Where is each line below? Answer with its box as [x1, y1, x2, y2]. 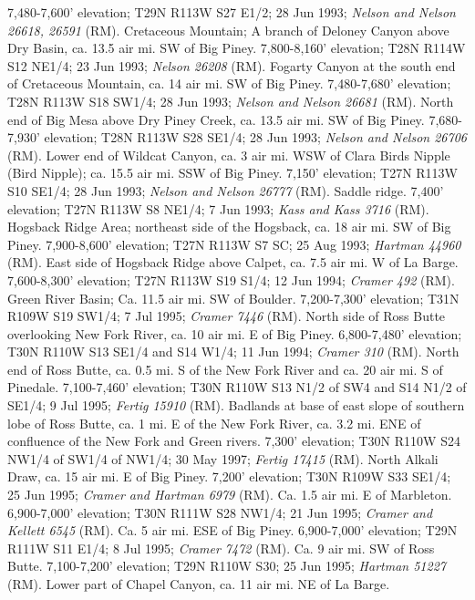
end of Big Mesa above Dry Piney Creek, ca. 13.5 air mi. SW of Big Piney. [7, 109, 425, 129]
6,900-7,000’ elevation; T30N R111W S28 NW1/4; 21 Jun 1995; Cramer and [7, 502, 433, 522]
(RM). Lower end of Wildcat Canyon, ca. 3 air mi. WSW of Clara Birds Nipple [7, 145, 450, 164]
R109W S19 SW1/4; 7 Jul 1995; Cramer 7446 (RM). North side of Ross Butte [7, 306, 446, 326]
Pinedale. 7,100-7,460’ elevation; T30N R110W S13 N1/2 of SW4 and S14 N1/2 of [7, 378, 467, 397]
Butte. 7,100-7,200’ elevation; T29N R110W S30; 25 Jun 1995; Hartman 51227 [7, 556, 446, 575]
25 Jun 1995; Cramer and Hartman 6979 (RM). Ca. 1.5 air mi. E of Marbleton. [7, 485, 452, 504]
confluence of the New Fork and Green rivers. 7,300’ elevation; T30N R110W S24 [7, 431, 460, 450]
